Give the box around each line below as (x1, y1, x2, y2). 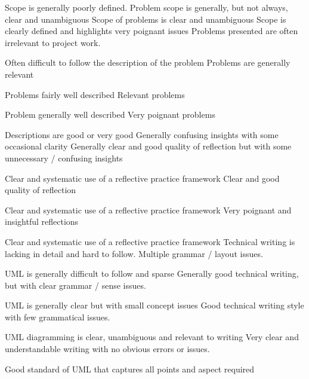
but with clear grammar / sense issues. (5, 279, 146, 291)
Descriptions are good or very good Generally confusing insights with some (5, 128, 279, 140)
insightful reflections (5, 215, 79, 228)
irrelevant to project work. (5, 36, 101, 48)
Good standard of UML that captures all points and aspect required (5, 362, 255, 375)
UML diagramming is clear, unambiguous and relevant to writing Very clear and (5, 331, 299, 343)
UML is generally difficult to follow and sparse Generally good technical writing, (5, 267, 299, 280)
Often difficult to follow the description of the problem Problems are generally (5, 56, 291, 69)
